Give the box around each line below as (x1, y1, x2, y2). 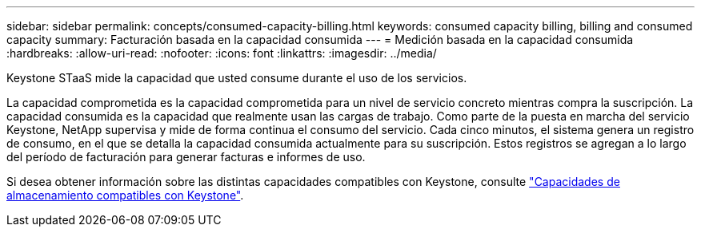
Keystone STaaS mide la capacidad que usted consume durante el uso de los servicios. (6, 71, 467, 85)
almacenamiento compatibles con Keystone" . (6, 188, 244, 202)
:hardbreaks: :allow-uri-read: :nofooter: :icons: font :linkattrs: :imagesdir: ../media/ (6, 46, 437, 60)
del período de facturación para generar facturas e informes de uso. (6, 150, 366, 164)
